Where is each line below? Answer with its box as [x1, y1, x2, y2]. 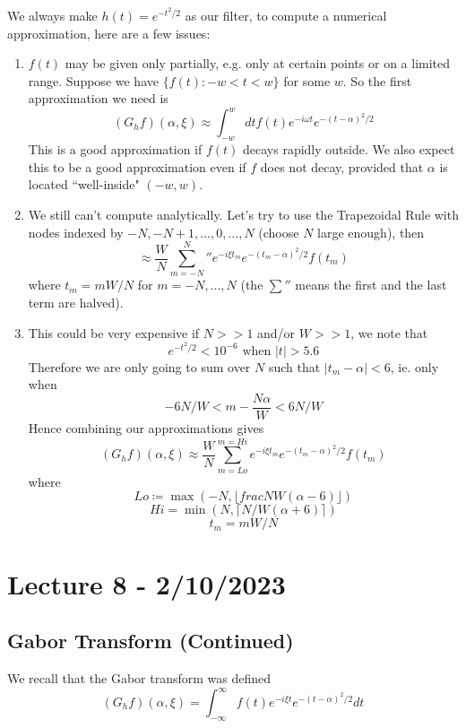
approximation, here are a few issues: [7, 23, 211, 42]
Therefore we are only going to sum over [28, 357, 251, 376]
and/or [257, 323, 296, 342]
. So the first [342, 71, 412, 90]
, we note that [350, 323, 428, 342]
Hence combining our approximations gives [28, 419, 264, 438]
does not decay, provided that [260, 157, 424, 176]
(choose [258, 222, 299, 241]
